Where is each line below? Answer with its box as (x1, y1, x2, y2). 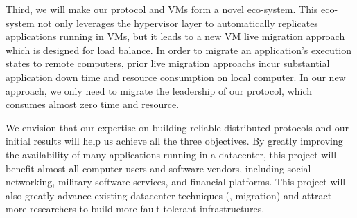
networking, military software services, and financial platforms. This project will (6, 174, 346, 189)
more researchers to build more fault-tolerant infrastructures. (6, 201, 265, 216)
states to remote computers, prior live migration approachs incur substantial (6, 56, 330, 71)
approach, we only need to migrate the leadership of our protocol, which (6, 83, 313, 98)
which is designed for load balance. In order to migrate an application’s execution (6, 42, 351, 57)
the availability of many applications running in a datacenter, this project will (6, 147, 337, 161)
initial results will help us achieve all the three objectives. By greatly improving (6, 134, 343, 148)
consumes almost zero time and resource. (6, 97, 180, 111)
